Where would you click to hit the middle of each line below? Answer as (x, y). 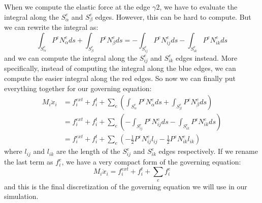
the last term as (29, 162)
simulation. (21, 196)
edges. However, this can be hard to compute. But (173, 16)
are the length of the (88, 151)
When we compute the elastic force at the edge (77, 7)
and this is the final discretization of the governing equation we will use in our (126, 186)
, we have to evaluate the (199, 7)
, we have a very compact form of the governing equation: (151, 162)
